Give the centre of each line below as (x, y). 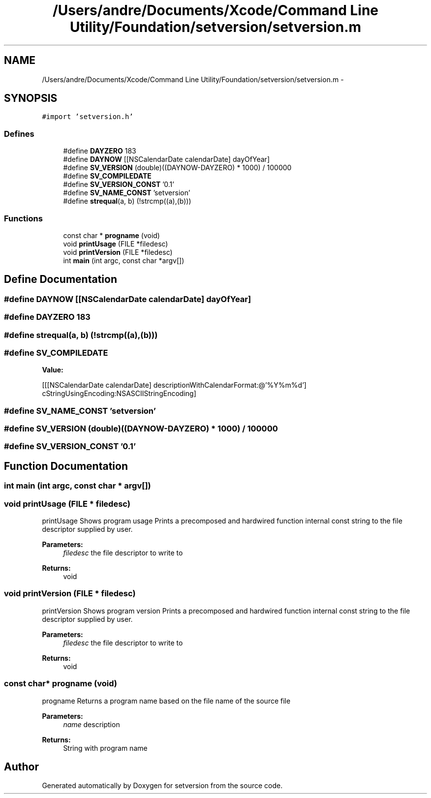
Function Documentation (66, 466)
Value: (53, 370)
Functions (23, 218)
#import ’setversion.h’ (88, 117)
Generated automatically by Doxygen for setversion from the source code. (162, 786)
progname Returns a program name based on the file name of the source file (166, 701)
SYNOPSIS (31, 98)
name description (92, 724)
